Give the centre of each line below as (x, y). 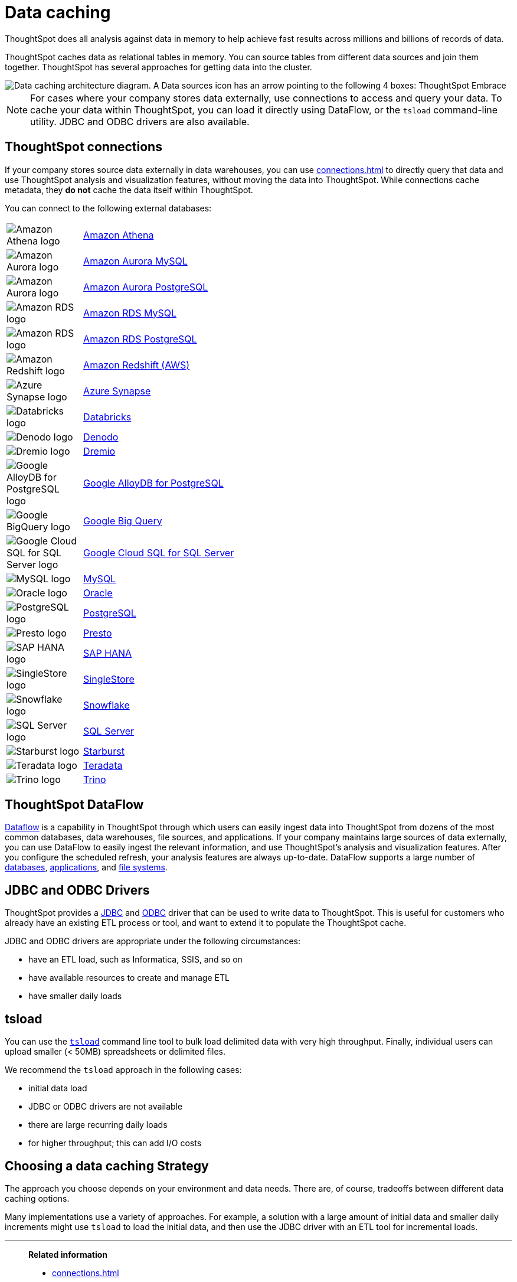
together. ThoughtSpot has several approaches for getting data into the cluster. (158, 67)
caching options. (37, 1198)
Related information (68, 1254)
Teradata (103, 765)
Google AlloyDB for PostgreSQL (153, 483)
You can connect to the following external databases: (108, 208)
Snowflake (107, 705)
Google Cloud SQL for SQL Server (159, 552)
